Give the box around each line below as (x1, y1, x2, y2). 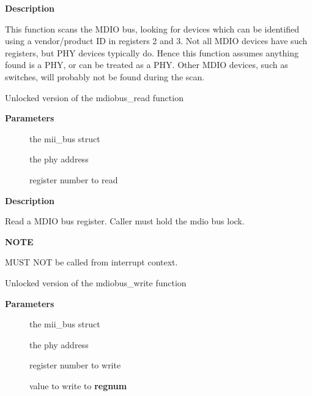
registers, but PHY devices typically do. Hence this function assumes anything (5, 46, 299, 59)
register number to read (29, 173, 118, 186)
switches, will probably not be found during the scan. (5, 70, 205, 83)
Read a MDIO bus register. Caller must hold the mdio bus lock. (5, 215, 245, 227)
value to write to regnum (29, 379, 127, 392)
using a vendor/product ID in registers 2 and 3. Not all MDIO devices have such (5, 34, 308, 47)
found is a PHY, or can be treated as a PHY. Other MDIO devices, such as (5, 58, 288, 71)
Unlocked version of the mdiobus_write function (5, 276, 187, 289)
